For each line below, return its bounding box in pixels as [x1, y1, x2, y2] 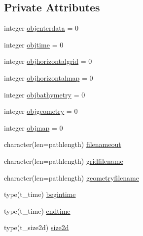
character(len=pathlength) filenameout [4, 139, 121, 149]
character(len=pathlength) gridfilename [4, 155, 123, 166]
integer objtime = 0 [4, 39, 64, 49]
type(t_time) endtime [4, 205, 71, 216]
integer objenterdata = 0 [4, 23, 78, 33]
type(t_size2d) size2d [4, 222, 69, 233]
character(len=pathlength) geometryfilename [4, 172, 139, 183]
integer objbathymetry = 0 [4, 89, 85, 99]
